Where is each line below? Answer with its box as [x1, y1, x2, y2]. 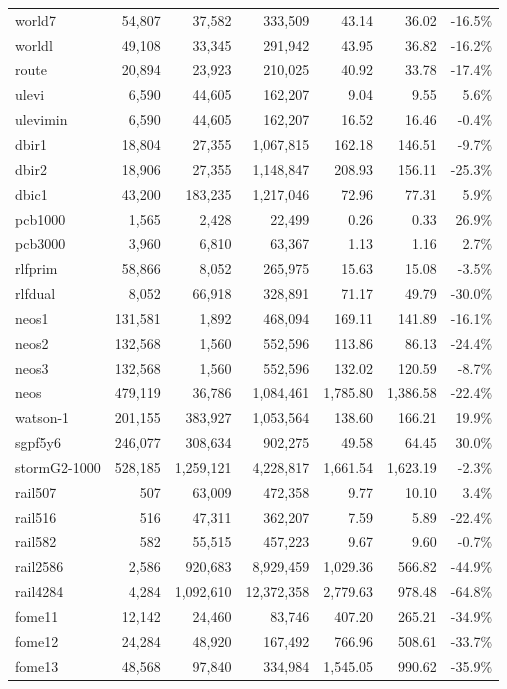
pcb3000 [15, 233, 66, 254]
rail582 [15, 531, 57, 552]
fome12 [15, 630, 59, 651]
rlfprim [15, 258, 58, 279]
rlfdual [15, 283, 56, 304]
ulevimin [15, 109, 68, 130]
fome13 [15, 655, 59, 676]
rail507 [15, 481, 57, 502]
